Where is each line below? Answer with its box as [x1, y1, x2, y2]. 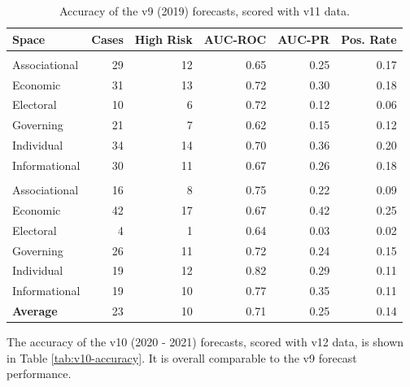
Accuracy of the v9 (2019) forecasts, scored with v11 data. [59, 2, 350, 19]
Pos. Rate [341, 30, 397, 47]
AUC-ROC [203, 30, 267, 47]
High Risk [134, 30, 193, 47]
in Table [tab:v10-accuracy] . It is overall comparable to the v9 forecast [7, 349, 357, 366]
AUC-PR [277, 30, 330, 47]
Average [12, 302, 58, 320]
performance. [7, 365, 72, 382]
